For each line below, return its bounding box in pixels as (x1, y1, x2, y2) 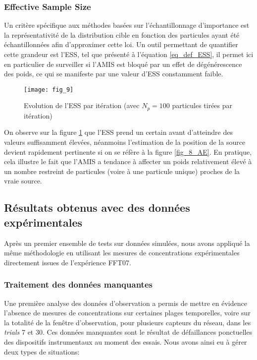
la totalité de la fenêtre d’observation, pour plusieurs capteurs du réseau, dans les (4, 317, 251, 327)
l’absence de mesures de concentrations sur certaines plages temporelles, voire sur (4, 307, 251, 318)
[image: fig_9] (24, 86, 74, 93)
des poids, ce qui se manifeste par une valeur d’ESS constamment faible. (4, 68, 223, 79)
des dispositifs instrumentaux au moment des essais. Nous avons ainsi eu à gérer (4, 337, 247, 347)
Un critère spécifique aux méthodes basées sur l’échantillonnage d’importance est (4, 20, 250, 30)
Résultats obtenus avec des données (4, 200, 190, 215)
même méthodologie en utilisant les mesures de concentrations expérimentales (4, 247, 240, 258)
